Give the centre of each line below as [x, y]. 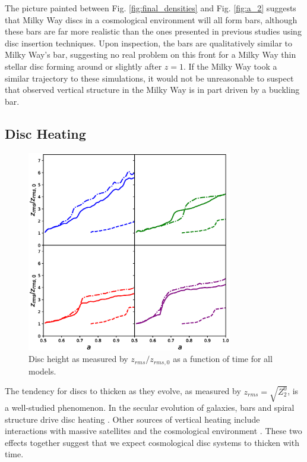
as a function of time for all [223, 359]
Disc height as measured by [78, 359]
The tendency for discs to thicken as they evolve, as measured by [123, 391]
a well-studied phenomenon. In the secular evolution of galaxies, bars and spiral [150, 407]
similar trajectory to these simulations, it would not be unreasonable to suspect [149, 78]
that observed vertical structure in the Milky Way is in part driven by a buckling [152, 90]
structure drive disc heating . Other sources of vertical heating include [132, 419]
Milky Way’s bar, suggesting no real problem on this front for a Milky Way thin [151, 54]
